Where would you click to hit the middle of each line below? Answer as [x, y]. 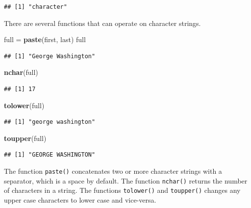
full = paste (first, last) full [45, 39]
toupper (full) [25, 138]
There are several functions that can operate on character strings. [102, 23]
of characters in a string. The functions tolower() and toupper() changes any [122, 190]
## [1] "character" [36, 7]
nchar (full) [21, 72]
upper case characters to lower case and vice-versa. [80, 199]
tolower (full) [24, 105]
